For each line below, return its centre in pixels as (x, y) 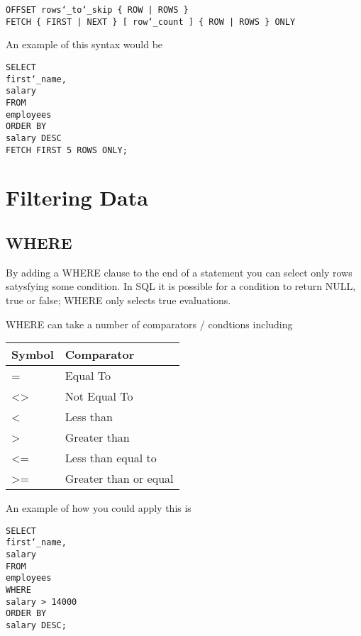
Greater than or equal (119, 479)
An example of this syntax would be (84, 44)
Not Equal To (99, 396)
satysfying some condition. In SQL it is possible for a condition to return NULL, (181, 286)
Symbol (33, 355)
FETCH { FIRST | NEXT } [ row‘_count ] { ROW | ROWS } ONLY (151, 22)
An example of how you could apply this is (99, 508)
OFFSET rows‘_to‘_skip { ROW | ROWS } (97, 10)
